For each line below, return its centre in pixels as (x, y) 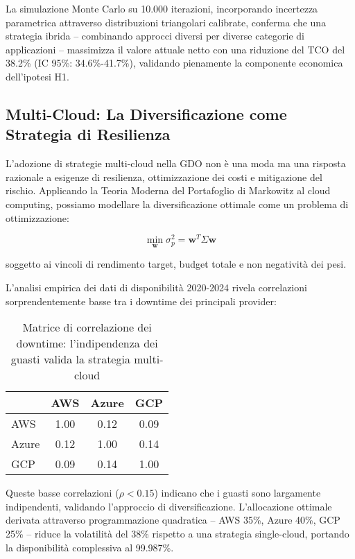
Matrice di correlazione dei (87, 327)
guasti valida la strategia (70, 359)
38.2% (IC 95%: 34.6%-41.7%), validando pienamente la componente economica (174, 63)
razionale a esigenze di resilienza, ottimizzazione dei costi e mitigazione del (164, 177)
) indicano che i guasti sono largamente (237, 493)
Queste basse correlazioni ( (62, 493)
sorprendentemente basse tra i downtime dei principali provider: (141, 301)
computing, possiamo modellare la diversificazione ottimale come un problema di (177, 204)
